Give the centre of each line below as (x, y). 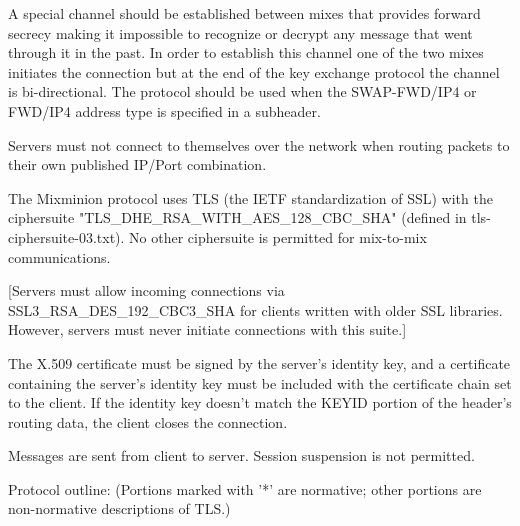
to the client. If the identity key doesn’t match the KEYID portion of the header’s (260, 402)
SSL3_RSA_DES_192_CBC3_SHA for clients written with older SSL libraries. (255, 309)
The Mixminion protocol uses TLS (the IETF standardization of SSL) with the (250, 197)
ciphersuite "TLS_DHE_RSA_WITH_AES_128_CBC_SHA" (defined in (237, 217)
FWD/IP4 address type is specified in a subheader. (164, 110)
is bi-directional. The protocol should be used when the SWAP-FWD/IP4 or (242, 91)
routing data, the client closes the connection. (148, 421)
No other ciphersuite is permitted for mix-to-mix (278, 236)
